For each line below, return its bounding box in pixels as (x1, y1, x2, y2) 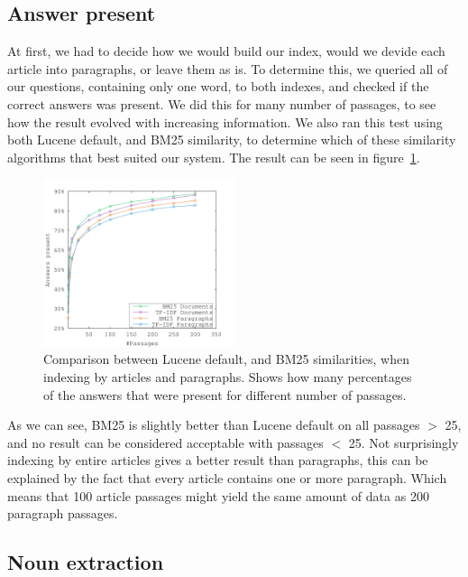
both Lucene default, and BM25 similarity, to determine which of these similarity (7, 130, 456, 149)
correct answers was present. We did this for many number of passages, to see (7, 94, 436, 113)
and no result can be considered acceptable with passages (7, 433, 324, 451)
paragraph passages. (7, 504, 118, 523)
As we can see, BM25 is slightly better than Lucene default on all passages (7, 415, 420, 434)
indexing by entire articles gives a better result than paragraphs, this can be (7, 451, 428, 470)
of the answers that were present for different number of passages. (43, 385, 407, 404)
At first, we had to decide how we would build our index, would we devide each (7, 42, 445, 60)
